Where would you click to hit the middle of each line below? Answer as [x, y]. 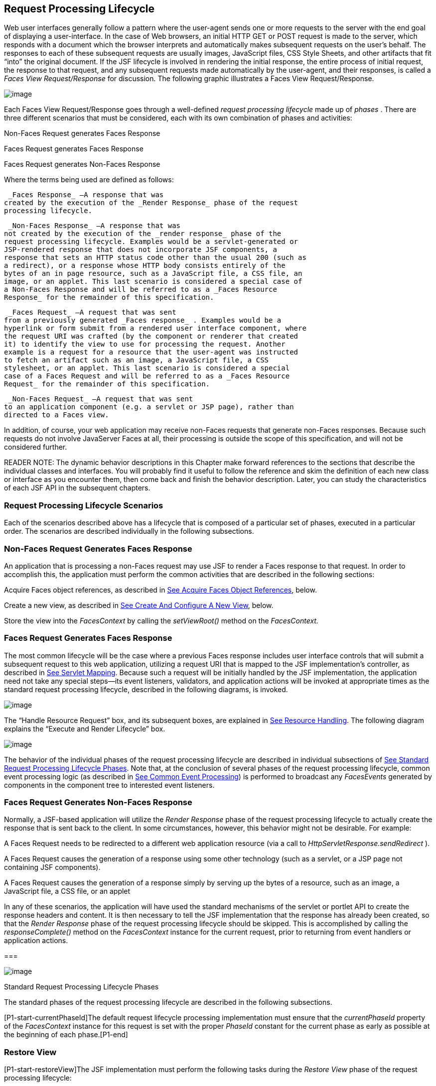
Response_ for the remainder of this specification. [109, 298]
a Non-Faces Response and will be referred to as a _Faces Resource [141, 290]
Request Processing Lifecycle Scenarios [84, 505]
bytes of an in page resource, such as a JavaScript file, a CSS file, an [153, 274]
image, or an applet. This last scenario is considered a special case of [153, 282]
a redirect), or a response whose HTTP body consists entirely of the [145, 266]
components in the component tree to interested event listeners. [109, 785]
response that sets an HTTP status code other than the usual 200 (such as [155, 258]
